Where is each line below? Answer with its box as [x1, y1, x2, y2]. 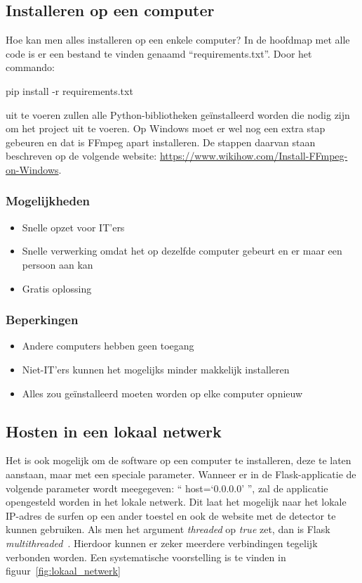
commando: [6, 60, 55, 75]
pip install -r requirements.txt [6, 83, 133, 98]
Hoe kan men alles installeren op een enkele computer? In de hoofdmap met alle [6, 32, 350, 47]
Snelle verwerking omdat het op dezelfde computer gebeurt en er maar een [22, 243, 342, 258]
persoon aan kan [22, 257, 93, 271]
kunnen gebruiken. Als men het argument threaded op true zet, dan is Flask [6, 522, 330, 537]
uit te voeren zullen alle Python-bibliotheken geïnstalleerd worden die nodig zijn [6, 107, 350, 122]
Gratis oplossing [22, 281, 92, 295]
